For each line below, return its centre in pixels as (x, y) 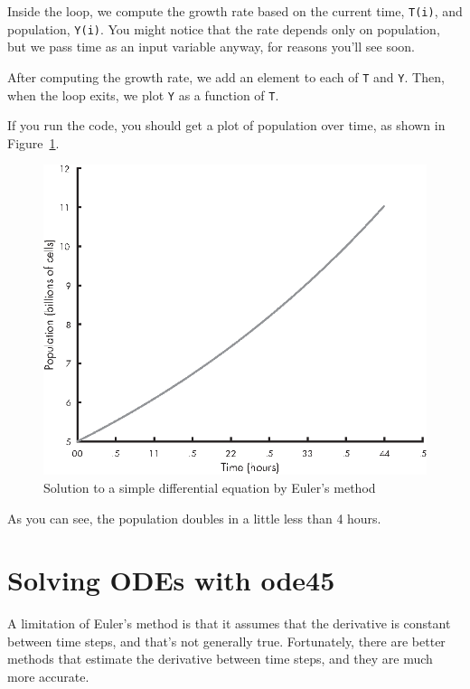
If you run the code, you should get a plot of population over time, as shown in (226, 125)
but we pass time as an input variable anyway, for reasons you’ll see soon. (211, 47)
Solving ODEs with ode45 (171, 580)
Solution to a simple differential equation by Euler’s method (210, 487)
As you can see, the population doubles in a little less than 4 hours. (194, 518)
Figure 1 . (33, 142)
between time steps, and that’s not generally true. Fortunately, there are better (226, 641)
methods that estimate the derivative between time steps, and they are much (220, 659)
